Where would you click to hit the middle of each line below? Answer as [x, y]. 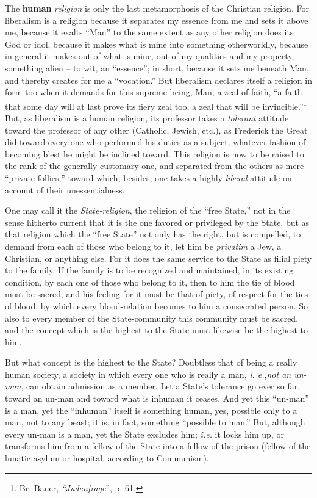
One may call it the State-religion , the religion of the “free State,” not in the [148, 210]
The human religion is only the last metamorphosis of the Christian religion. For [157, 8]
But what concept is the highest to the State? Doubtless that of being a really [151, 362]
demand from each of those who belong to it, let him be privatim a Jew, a [143, 246]
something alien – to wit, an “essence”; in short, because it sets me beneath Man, [157, 67]
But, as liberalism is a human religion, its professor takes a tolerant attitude [147, 118]
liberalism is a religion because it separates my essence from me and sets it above [157, 20]
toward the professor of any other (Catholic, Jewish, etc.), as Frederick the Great [156, 130]
